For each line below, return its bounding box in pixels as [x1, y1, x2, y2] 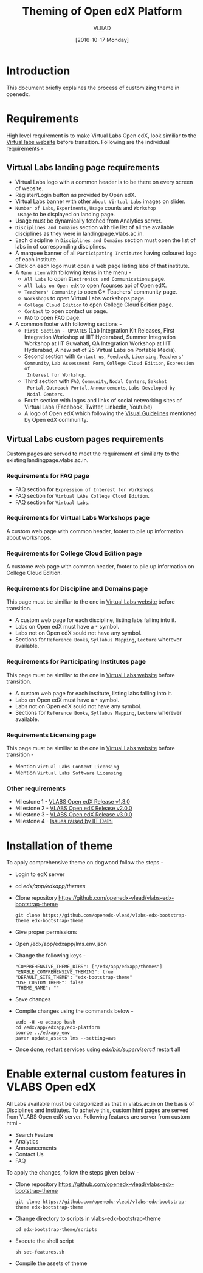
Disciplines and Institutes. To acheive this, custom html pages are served [6, 1106, 189, 1114]
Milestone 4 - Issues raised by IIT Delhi [15, 818, 114, 825]
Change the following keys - [15, 952, 86, 959]
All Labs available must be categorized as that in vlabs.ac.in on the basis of [6, 1100, 194, 1108]
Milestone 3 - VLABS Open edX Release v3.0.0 [15, 811, 132, 818]
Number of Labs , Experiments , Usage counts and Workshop [15, 204, 156, 212]
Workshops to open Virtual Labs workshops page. [24, 295, 146, 302]
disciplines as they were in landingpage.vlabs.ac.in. [15, 230, 144, 238]
